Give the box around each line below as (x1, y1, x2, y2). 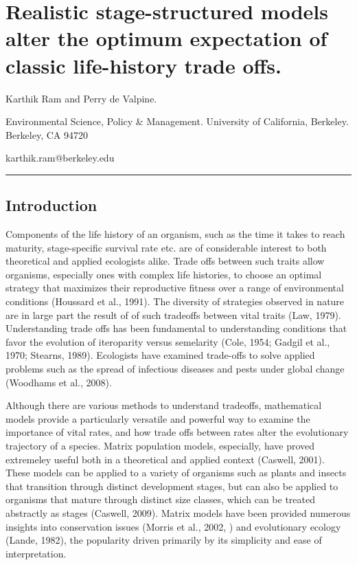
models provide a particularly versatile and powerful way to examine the (5, 411, 310, 425)
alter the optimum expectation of (5, 24, 327, 52)
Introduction (5, 195, 97, 216)
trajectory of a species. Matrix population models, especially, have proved (5, 438, 315, 452)
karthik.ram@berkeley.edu (5, 151, 115, 165)
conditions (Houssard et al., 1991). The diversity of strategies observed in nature (5, 294, 345, 309)
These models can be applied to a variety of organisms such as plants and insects (5, 465, 347, 480)
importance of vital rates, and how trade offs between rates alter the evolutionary (5, 425, 349, 439)
